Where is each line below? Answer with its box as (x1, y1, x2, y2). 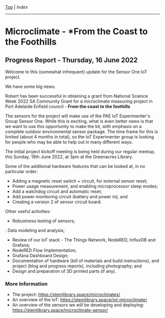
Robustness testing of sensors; (12, 218, 75, 224)
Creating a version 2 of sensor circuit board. (12, 199, 102, 205)
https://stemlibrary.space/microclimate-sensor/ (12, 307, 108, 313)
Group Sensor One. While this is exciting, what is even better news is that (5, 118, 153, 124)
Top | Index (5, 4, 28, 10)
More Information (5, 280, 48, 287)
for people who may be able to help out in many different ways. (5, 139, 133, 145)
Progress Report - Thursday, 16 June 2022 (5, 56, 138, 64)
